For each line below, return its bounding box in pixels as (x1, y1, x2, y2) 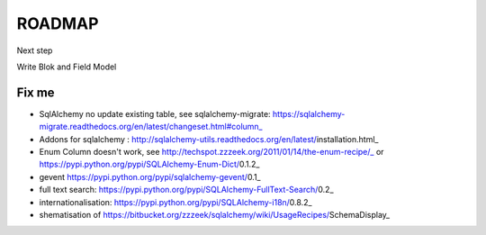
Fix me (16, 85, 55, 100)
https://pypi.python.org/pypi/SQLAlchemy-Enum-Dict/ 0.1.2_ (39, 158, 260, 170)
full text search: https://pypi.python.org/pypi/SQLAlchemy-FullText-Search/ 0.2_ (39, 185, 334, 195)
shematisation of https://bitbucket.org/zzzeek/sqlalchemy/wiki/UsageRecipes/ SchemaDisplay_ (39, 209, 391, 220)
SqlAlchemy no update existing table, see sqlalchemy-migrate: (39, 108, 271, 119)
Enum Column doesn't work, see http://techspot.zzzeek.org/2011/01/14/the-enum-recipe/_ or (39, 147, 384, 158)
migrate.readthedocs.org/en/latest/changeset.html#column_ (39, 122, 263, 132)
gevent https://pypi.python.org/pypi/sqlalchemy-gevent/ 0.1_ (39, 171, 261, 182)
